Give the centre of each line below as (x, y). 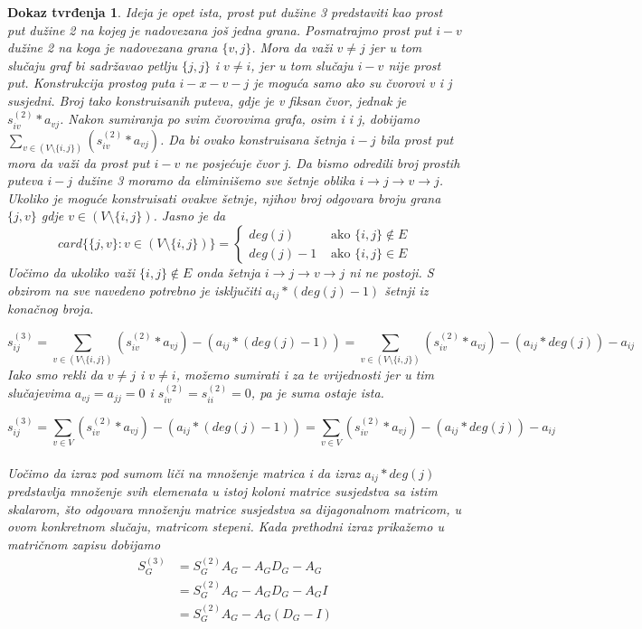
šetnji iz (406, 290)
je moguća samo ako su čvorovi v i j (353, 83)
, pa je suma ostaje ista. (317, 393)
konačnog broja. (51, 309)
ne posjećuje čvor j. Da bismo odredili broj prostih (322, 162)
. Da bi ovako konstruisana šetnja (253, 139)
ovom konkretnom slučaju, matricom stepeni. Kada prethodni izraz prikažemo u (226, 526)
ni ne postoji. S (392, 272)
